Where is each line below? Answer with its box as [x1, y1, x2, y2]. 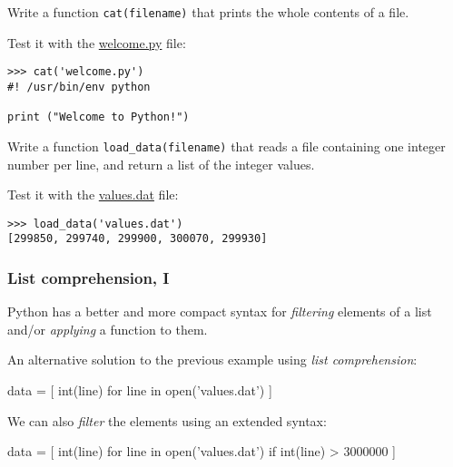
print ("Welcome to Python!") [7, 111, 190, 124]
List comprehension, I [7, 266, 170, 288]
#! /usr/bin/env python [7, 80, 151, 93]
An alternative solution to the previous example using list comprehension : [7, 350, 418, 369]
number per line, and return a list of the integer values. [7, 154, 315, 173]
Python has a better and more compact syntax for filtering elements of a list [7, 302, 432, 321]
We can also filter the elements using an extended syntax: [7, 411, 327, 430]
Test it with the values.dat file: [7, 185, 179, 204]
